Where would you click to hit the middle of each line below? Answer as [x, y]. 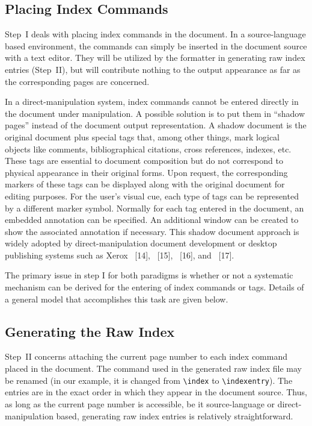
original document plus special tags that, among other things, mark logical [142, 136]
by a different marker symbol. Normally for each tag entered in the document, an [154, 208]
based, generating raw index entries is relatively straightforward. [175, 415]
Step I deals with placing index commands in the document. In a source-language [155, 34]
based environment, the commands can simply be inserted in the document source [156, 45]
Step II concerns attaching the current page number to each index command [146, 356]
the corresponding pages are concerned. [77, 81]
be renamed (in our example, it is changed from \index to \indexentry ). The [149, 380]
